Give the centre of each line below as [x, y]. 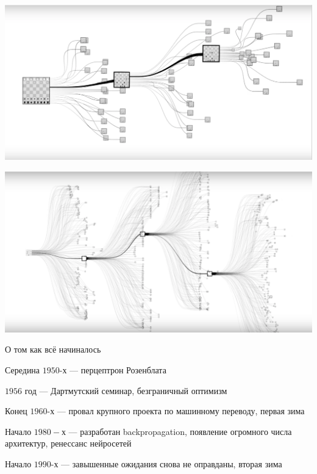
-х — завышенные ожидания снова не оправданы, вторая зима [166, 464]
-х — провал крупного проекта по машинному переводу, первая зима [176, 411]
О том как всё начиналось [53, 349]
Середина [23, 370]
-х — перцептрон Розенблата [113, 370]
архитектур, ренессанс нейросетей [68, 443]
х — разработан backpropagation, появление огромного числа [176, 431]
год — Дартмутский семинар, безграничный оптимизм [126, 390]
